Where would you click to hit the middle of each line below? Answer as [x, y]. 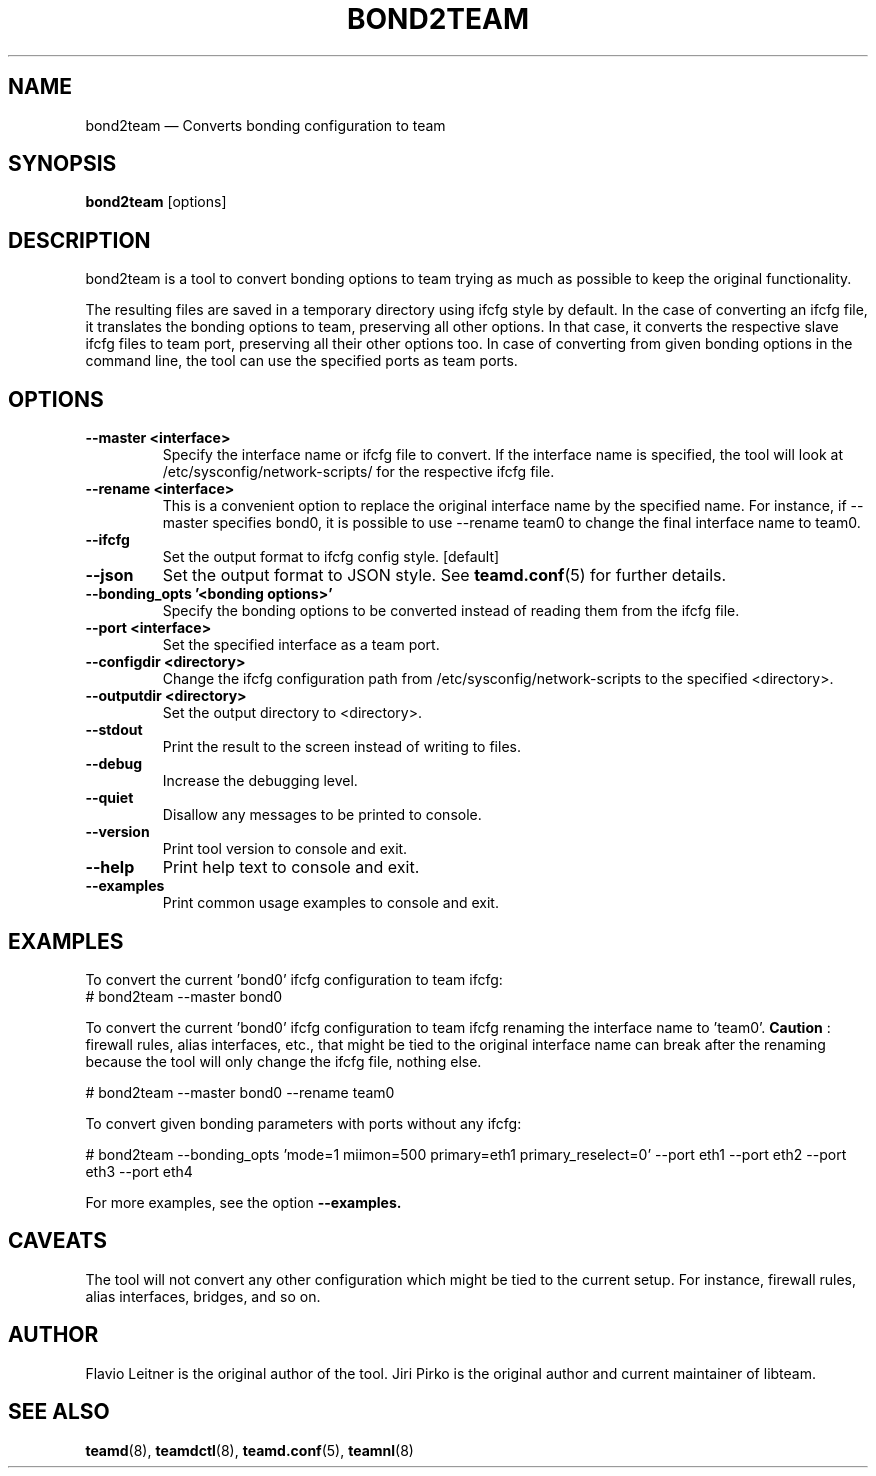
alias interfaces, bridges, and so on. [203, 1296]
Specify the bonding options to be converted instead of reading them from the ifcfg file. [451, 611]
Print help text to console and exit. [291, 867]
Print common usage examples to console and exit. [330, 903]
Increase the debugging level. [260, 781]
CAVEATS [57, 1241]
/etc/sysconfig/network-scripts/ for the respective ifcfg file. [358, 472]
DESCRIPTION [79, 240]
